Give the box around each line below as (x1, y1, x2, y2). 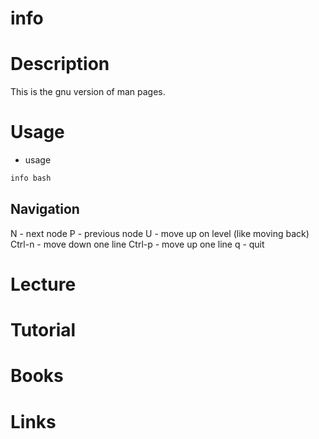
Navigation (10, 201, 80, 218)
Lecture (10, 273, 77, 296)
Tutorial (10, 319, 77, 342)
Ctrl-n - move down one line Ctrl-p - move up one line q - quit (10, 238, 265, 250)
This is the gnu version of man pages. (10, 86, 166, 98)
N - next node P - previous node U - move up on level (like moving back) (10, 227, 310, 239)
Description (10, 53, 110, 76)
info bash (10, 173, 52, 184)
